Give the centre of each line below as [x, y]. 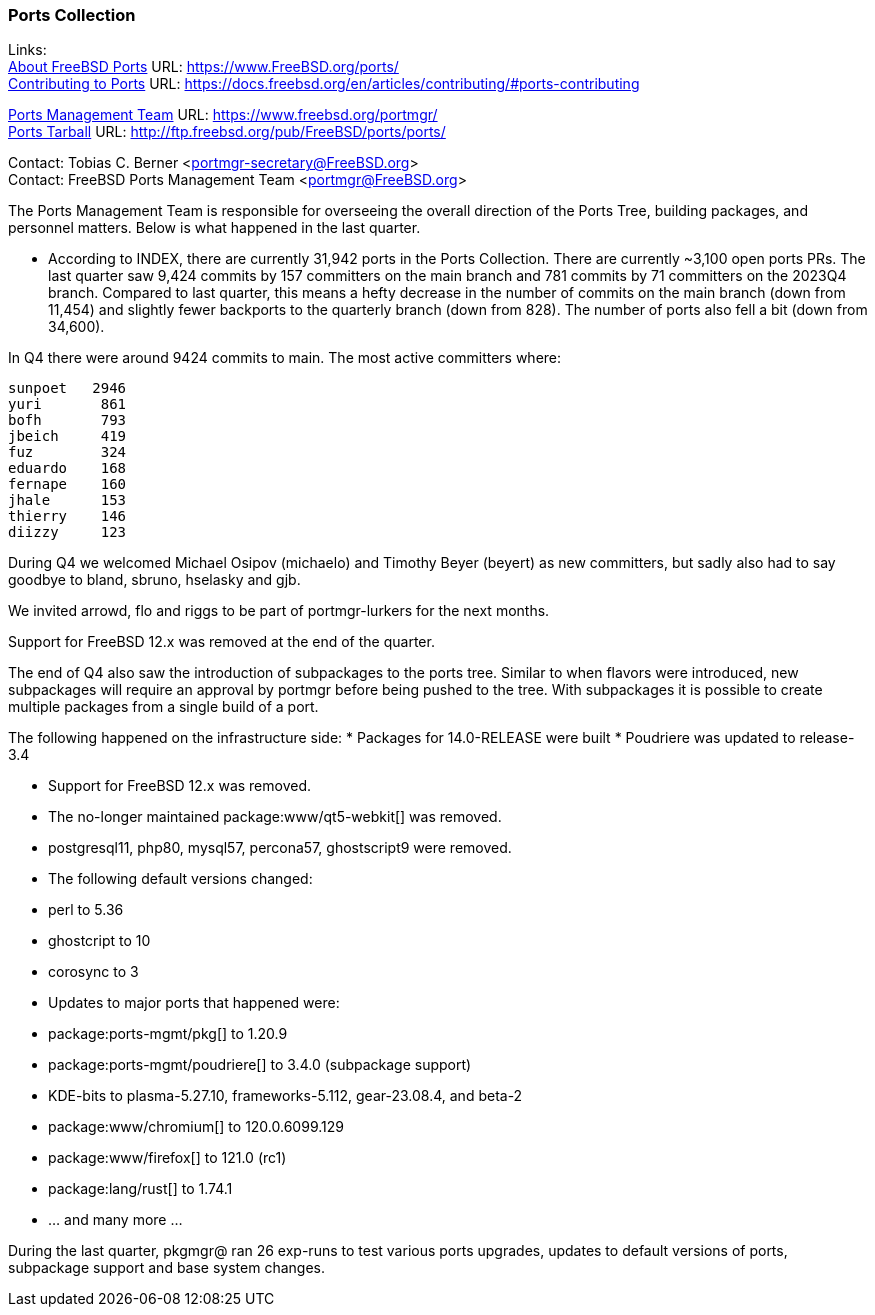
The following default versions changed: [180, 879]
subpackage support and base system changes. [166, 1268]
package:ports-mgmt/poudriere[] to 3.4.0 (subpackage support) [260, 1065]
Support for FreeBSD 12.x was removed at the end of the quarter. [221, 642]
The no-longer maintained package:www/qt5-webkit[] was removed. [275, 817]
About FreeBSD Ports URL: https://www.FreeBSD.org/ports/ [203, 67]
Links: [27, 50]
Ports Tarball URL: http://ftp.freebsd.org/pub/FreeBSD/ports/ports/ [227, 132]
